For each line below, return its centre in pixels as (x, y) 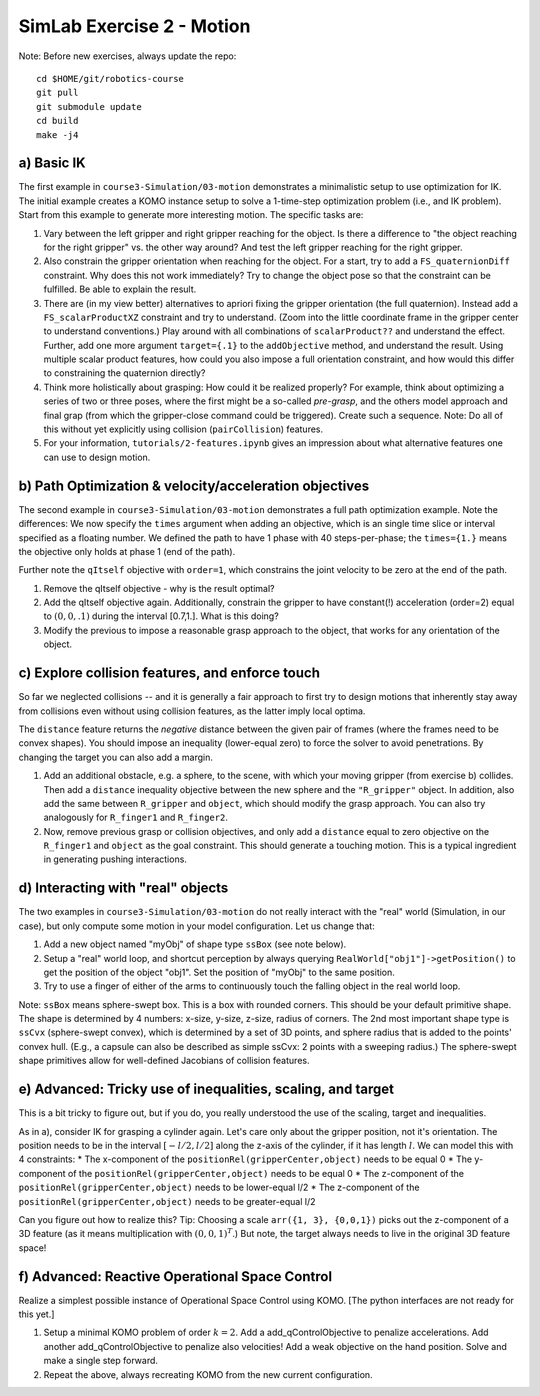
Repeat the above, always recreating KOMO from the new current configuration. (208, 1374)
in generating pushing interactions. (115, 859)
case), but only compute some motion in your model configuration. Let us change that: (196, 926)
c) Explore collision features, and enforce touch (169, 673)
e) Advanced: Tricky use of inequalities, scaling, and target (206, 1089)
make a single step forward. (101, 1361)
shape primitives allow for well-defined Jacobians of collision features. (164, 1061)
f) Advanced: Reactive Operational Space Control (175, 1276)
